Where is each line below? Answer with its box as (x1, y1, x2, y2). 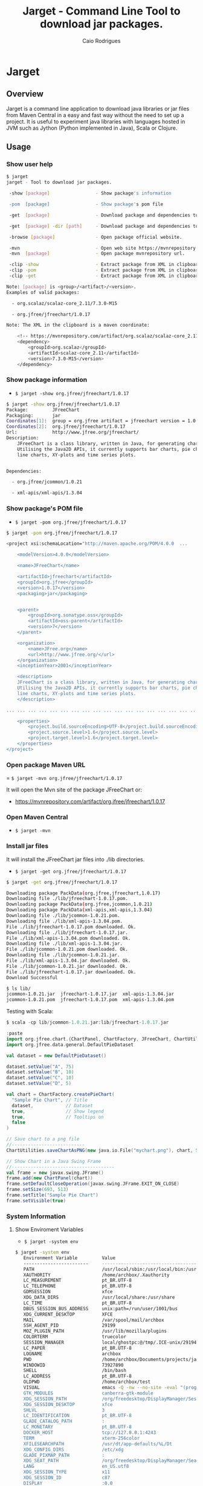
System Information (6, 1212, 66, 1221)
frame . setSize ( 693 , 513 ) (6, 1187, 69, 1193)
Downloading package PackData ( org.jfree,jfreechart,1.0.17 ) (6, 890, 161, 896)
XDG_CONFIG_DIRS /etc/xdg (23, 1447, 124, 1453)
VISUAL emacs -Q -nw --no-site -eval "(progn (23, 1385, 199, 1391)
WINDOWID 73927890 (23, 1362, 124, 1368)
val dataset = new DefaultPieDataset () (6, 1053, 107, 1059)
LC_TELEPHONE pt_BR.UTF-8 (23, 1283, 132, 1289)
